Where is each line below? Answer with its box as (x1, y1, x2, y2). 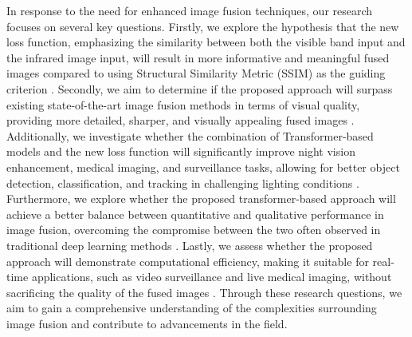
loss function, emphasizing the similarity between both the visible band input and (6, 34, 406, 50)
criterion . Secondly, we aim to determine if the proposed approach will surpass (6, 80, 393, 97)
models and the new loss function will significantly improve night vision (6, 143, 355, 160)
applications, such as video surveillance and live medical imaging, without (31, 268, 392, 285)
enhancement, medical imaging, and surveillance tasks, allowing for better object (6, 158, 400, 175)
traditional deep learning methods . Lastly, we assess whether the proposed (6, 236, 373, 253)
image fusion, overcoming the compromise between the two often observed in (6, 221, 381, 238)
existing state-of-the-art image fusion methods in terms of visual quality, (6, 96, 360, 113)
